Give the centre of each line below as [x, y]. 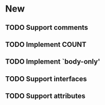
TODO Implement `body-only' [53, 62]
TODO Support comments [47, 28]
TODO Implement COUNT [46, 44]
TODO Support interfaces [46, 79]
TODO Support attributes [45, 96]
